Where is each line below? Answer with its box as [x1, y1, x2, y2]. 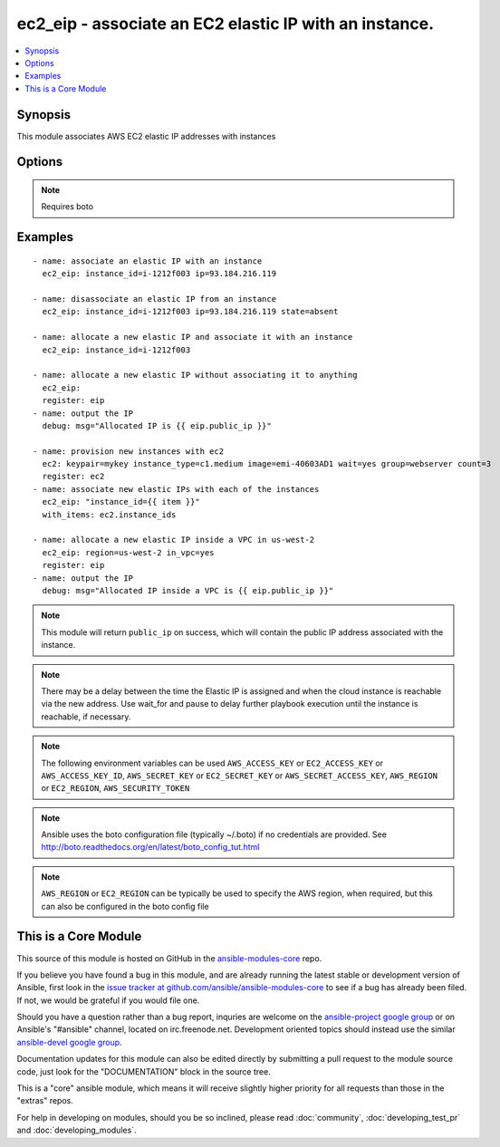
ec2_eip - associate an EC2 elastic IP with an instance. [16, 14, 435, 34]
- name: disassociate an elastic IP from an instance [33, 294, 276, 304]
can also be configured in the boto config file [41, 901, 209, 911]
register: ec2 [42, 471, 105, 482]
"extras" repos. [16, 1095, 74, 1106]
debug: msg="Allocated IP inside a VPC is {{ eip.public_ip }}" [42, 585, 334, 595]
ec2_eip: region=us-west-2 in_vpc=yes [42, 547, 215, 557]
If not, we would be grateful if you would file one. [16, 995, 200, 1006]
